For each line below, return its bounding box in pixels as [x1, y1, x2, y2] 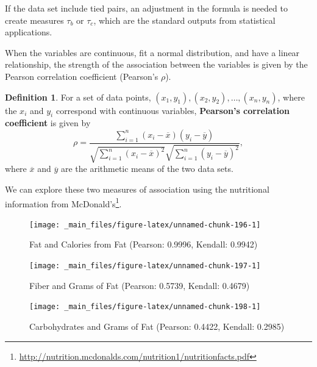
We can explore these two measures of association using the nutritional [5, 182, 269, 195]
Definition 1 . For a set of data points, [5, 90, 151, 103]
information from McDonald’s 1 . [5, 195, 122, 210]
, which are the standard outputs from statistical [93, 13, 276, 26]
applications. [5, 26, 52, 38]
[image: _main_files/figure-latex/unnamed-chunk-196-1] [29, 220, 261, 229]
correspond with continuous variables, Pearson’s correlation [55, 104, 290, 116]
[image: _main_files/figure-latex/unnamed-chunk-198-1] [29, 302, 261, 312]
